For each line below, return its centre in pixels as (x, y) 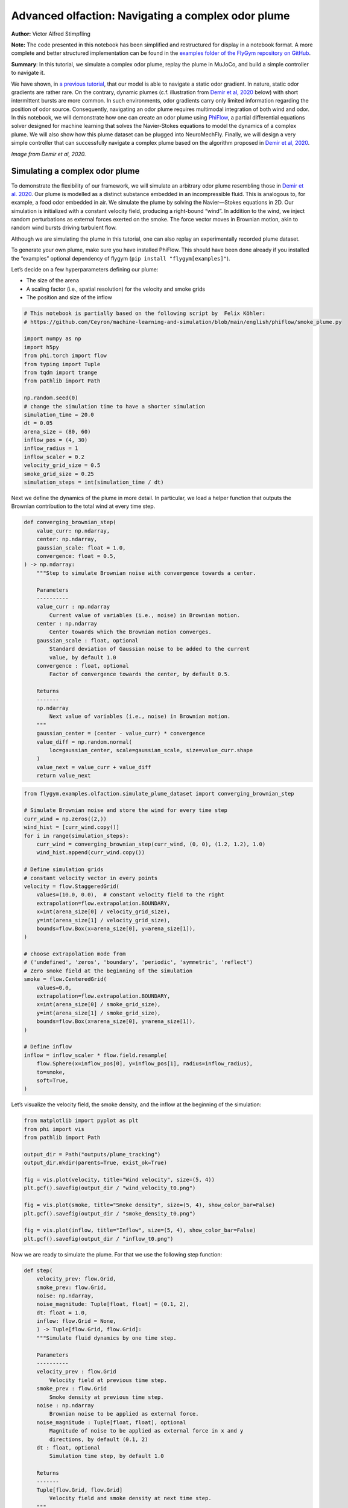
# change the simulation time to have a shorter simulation (115, 406)
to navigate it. (28, 73)
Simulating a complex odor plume (75, 171)
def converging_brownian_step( (70, 522)
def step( (38, 1270)
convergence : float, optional (83, 666)
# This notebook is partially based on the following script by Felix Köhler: (145, 313)
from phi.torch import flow (65, 356)
